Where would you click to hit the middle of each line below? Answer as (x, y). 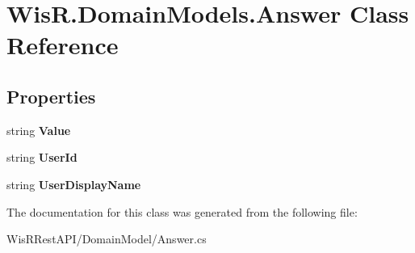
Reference (63, 45)
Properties (51, 96)
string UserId (42, 157)
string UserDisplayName (74, 184)
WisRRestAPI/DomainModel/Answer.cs (107, 239)
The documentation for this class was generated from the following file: (182, 211)
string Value (39, 130)
